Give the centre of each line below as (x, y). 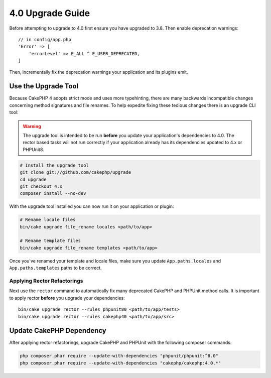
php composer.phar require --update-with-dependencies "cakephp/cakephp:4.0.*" (120, 363)
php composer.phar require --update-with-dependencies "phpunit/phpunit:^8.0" (119, 356)
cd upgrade (33, 179)
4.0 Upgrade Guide (50, 13)
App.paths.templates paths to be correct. (55, 268)
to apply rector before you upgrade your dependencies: (67, 298)
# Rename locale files (48, 220)
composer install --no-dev (53, 194)
